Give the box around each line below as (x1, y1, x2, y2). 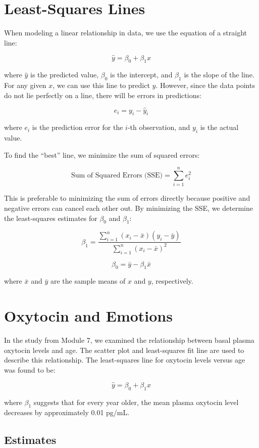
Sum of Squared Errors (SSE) (71, 172, 163, 180)
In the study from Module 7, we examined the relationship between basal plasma (4, 335, 254, 345)
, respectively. (151, 276, 193, 286)
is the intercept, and (110, 69, 173, 80)
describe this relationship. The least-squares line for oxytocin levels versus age (4, 354, 245, 365)
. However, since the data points (156, 80, 255, 91)
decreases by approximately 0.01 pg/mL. (4, 407, 130, 418)
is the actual (200, 122, 239, 132)
